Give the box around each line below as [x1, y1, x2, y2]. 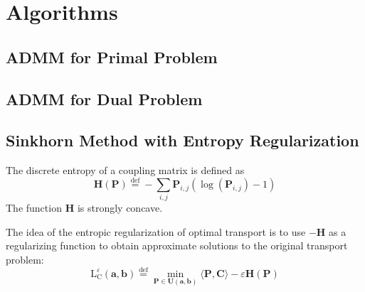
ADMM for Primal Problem [6, 45, 218, 67]
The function [6, 200, 62, 215]
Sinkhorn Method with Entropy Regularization [6, 129, 359, 151]
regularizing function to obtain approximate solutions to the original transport [6, 238, 348, 253]
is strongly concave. [77, 200, 163, 215]
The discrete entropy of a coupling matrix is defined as [6, 163, 245, 178]
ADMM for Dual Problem [6, 87, 203, 109]
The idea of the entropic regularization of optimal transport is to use [6, 224, 306, 239]
